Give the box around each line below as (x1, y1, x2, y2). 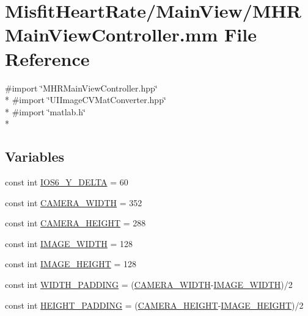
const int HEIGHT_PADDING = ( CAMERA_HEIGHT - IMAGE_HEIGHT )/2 (5, 298, 304, 311)
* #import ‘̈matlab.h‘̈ (5, 105, 86, 118)
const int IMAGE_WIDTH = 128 (5, 237, 133, 250)
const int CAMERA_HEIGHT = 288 (5, 217, 146, 229)
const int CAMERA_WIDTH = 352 (5, 196, 142, 209)
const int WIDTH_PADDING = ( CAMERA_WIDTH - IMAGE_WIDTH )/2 (5, 278, 293, 291)
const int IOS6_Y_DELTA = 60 (5, 176, 128, 189)
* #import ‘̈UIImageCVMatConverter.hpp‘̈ (5, 93, 166, 106)
